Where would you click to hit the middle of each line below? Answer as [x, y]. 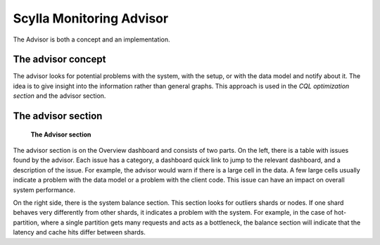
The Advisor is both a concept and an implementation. [91, 39]
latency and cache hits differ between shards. [79, 232]
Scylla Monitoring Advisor [91, 18]
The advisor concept [59, 59]
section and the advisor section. [59, 96]
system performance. [44, 189]
